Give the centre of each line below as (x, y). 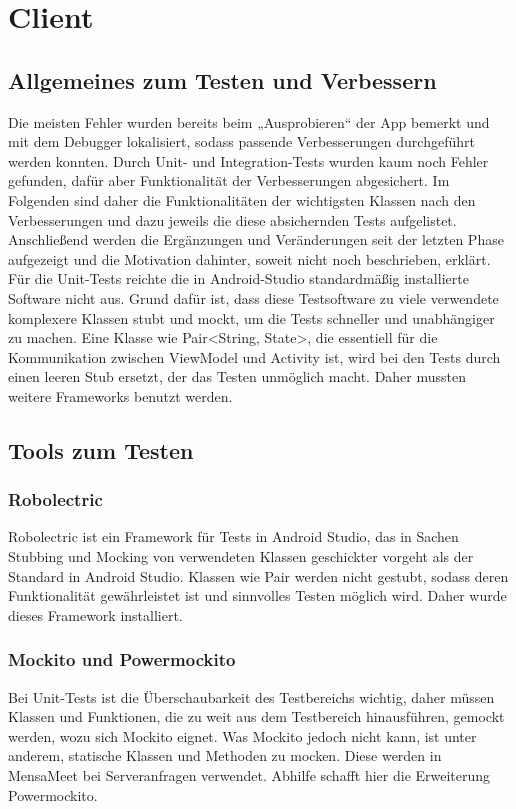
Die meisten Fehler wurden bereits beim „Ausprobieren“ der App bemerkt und (249, 121)
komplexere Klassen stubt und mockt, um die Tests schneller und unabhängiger (251, 317)
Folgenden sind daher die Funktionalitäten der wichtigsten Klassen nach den (242, 199)
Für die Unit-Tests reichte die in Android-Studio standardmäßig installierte (238, 278)
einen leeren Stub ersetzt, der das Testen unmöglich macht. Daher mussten (237, 376)
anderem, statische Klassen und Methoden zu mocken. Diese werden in (225, 755)
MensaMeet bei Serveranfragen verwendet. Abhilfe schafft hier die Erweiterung (249, 775)
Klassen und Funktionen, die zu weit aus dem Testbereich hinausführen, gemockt (256, 716)
